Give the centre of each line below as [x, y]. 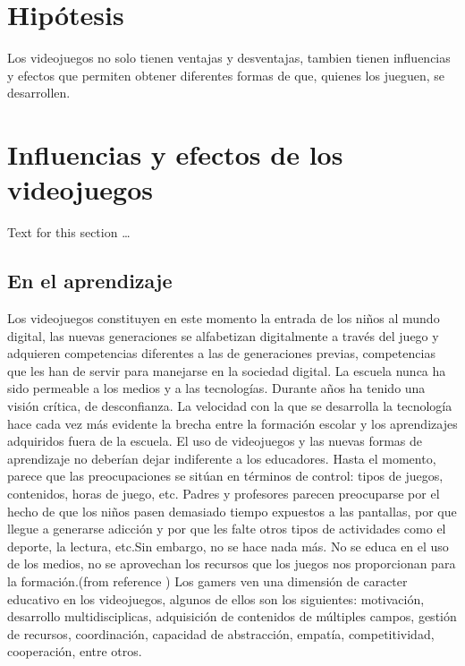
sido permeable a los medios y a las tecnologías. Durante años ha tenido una [216, 388]
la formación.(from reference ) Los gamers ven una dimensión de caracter [207, 581]
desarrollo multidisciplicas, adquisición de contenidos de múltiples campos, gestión [232, 616]
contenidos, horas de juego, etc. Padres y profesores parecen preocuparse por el [224, 493]
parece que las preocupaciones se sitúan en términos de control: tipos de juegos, [225, 476]
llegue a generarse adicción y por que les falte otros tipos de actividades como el [227, 529]
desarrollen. [39, 93]
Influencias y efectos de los [175, 154]
